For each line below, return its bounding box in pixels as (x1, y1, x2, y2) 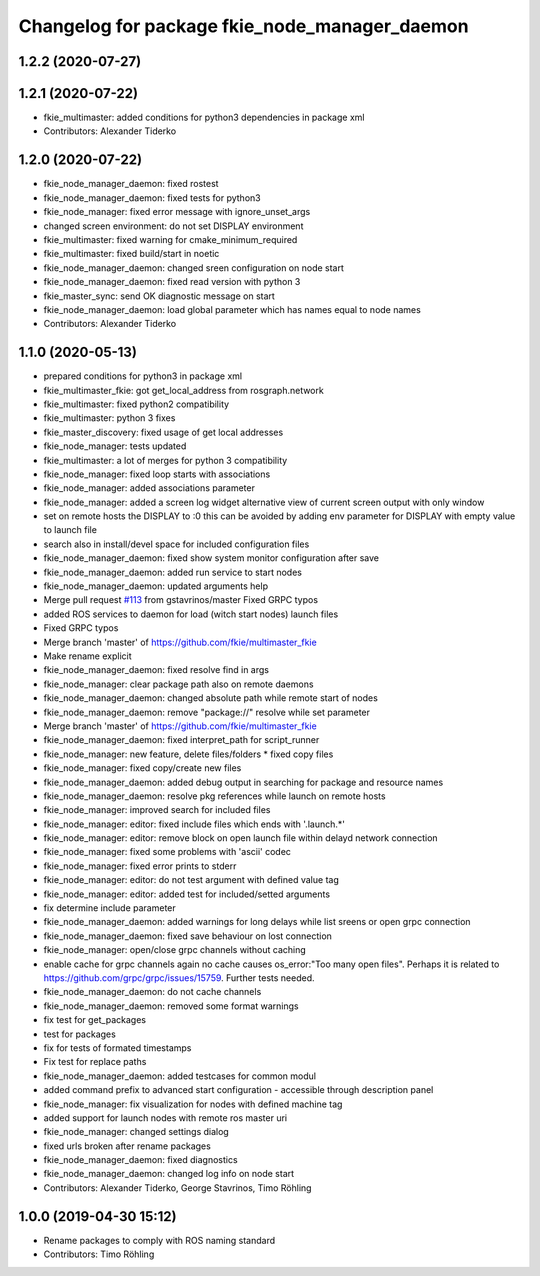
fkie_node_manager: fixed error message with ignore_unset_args (43, 206, 311, 218)
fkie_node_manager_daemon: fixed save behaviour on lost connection (43, 930, 332, 942)
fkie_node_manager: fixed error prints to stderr (43, 860, 237, 872)
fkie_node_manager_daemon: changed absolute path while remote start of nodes (43, 692, 379, 704)
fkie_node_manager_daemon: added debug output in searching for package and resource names (43, 776, 444, 788)
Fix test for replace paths (43, 1056, 147, 1068)
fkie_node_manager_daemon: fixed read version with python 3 (43, 276, 301, 288)
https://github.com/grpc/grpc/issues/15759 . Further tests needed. (43, 971, 315, 984)
